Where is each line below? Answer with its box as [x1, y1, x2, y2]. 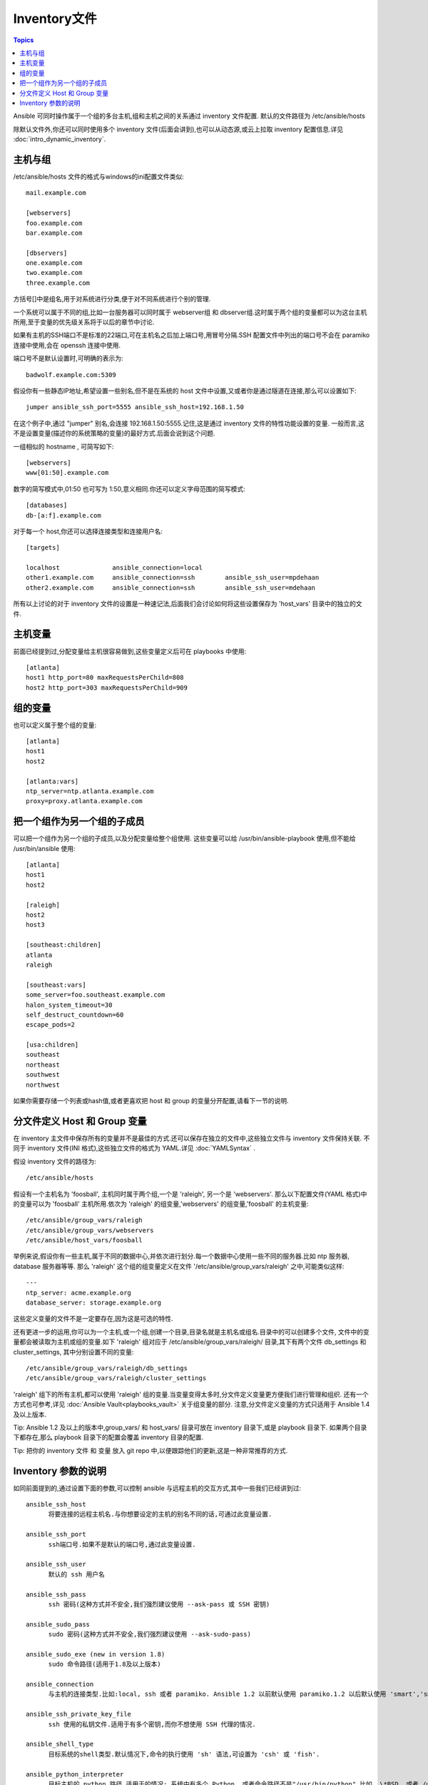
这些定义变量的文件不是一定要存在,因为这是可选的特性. [13, 1314, 174, 1323]
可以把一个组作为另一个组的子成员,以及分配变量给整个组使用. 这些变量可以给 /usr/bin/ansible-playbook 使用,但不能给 [13, 834, 356, 843]
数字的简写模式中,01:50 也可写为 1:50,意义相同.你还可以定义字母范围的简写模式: [13, 484, 245, 493]
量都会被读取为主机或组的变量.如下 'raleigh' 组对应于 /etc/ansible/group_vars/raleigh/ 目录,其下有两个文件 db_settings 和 [13, 1337, 367, 1346]
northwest [26, 1080, 60, 1089]
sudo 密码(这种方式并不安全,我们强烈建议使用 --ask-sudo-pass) [48, 1630, 251, 1639]
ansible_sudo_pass [26, 1620, 91, 1628]
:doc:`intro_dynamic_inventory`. [13, 135, 106, 144]
